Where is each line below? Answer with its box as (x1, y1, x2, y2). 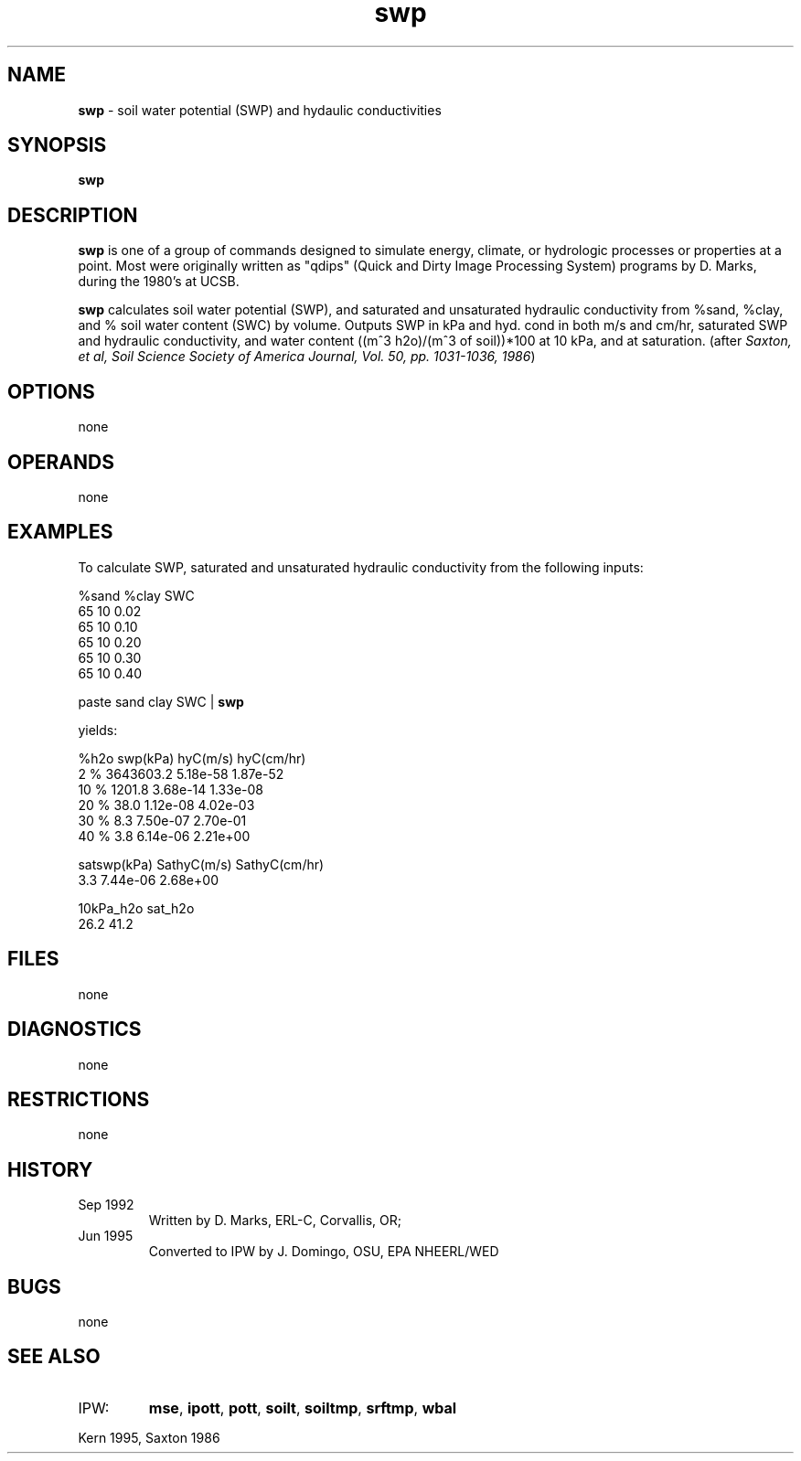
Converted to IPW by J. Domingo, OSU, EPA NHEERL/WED (148, 1243, 499, 1260)
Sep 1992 (78, 1197, 134, 1213)
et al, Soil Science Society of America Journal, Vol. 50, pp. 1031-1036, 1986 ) (78, 348, 536, 365)
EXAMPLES (7, 520, 113, 544)
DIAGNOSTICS (7, 1018, 142, 1041)
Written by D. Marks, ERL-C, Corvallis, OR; (148, 1212, 401, 1229)
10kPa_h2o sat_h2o (78, 900, 195, 916)
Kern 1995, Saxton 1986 (78, 1429, 220, 1445)
